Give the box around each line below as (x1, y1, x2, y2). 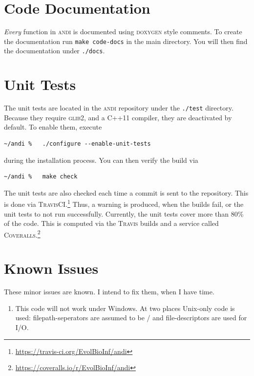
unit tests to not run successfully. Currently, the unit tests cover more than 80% (4, 208, 244, 219)
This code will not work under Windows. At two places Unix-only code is (15, 303, 235, 313)
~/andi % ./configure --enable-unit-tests (4, 140, 151, 147)
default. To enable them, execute (4, 122, 102, 132)
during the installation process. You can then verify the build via (4, 155, 198, 165)
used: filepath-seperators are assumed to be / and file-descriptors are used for (15, 312, 247, 323)
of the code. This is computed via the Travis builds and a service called (4, 218, 219, 228)
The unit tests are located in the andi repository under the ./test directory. (4, 103, 233, 113)
